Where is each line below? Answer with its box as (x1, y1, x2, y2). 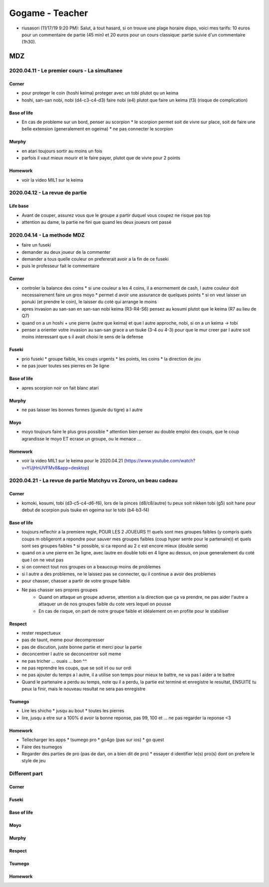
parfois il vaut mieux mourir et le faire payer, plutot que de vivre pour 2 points (21, 155, 180, 161)
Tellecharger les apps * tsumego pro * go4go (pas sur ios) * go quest (21, 737, 164, 743)
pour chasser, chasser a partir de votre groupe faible (21, 578, 130, 584)
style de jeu (21, 758, 46, 764)
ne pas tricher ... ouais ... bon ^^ (21, 658, 87, 664)
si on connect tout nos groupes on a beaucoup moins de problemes (21, 564, 161, 570)
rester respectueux (21, 630, 61, 636)
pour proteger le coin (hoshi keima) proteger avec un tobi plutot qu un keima (21, 90, 179, 96)
